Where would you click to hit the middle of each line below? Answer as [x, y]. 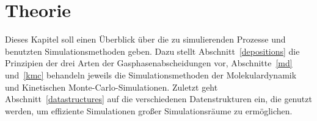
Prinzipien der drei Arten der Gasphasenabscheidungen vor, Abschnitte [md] [149, 63]
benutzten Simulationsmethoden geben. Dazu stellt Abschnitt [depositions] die [152, 51]
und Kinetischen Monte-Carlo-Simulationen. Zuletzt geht [111, 87]
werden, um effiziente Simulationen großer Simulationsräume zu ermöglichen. [149, 110]
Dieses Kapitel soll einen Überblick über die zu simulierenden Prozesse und [145, 39]
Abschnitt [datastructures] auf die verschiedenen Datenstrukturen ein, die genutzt [158, 99]
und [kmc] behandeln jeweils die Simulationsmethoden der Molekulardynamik [151, 74]
